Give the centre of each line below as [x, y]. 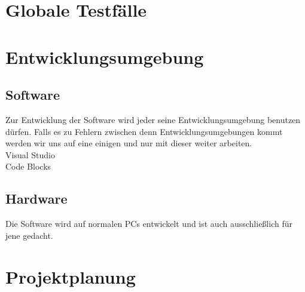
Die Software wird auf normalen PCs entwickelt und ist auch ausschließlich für [149, 224]
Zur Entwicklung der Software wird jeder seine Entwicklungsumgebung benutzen [153, 119]
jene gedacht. [29, 235]
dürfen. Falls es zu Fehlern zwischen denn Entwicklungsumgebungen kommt [144, 131]
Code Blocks [28, 166]
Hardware [36, 199]
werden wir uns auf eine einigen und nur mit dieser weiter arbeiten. [129, 143]
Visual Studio [30, 154]
